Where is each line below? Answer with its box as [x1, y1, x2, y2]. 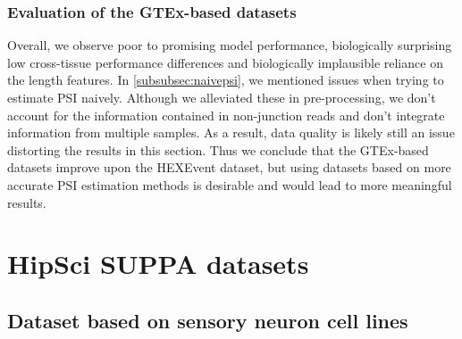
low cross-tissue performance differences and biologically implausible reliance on [7, 53, 443, 71]
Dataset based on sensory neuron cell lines [7, 306, 408, 334]
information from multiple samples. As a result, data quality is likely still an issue [7, 123, 455, 142]
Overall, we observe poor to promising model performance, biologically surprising [7, 36, 452, 54]
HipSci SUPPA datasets [7, 245, 309, 282]
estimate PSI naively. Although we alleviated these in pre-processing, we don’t [7, 88, 436, 106]
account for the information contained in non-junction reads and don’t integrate [7, 105, 445, 124]
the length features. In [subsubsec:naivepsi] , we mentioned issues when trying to [7, 70, 444, 89]
